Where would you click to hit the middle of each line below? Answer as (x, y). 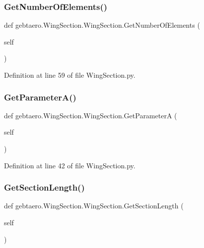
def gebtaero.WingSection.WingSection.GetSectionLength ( (94, 206)
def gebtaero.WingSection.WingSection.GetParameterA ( (91, 115)
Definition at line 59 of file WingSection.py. (70, 75)
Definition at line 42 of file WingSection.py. (70, 165)
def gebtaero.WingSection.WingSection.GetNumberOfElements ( (102, 25)
